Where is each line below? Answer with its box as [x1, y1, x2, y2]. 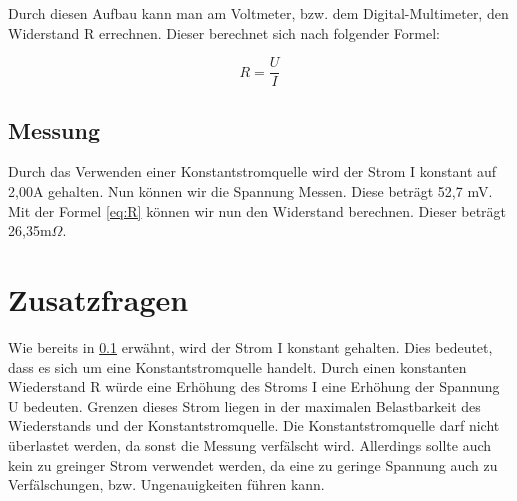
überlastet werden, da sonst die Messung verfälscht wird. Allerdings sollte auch [8, 434, 492, 455]
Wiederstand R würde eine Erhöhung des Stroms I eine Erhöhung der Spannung [8, 376, 500, 397]
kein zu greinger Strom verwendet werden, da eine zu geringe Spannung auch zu [8, 454, 498, 475]
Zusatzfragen [8, 279, 189, 320]
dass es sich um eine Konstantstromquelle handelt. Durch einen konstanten [8, 356, 467, 377]
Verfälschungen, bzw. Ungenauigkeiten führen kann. [8, 474, 325, 495]
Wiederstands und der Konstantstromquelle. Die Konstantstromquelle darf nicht [8, 415, 500, 436]
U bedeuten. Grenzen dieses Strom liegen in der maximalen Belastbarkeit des [8, 395, 481, 416]
